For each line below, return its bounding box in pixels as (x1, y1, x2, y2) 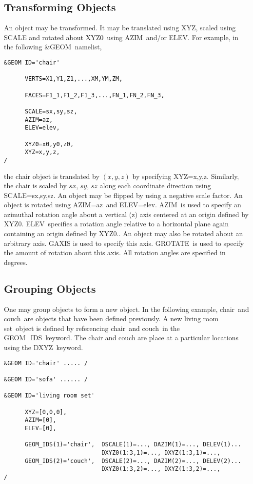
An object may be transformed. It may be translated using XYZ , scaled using (4, 22, 236, 33)
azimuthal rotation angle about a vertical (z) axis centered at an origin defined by (4, 209, 249, 219)
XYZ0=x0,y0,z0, (24, 140, 74, 148)
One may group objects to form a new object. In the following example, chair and (4, 304, 249, 314)
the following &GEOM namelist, (4, 42, 102, 52)
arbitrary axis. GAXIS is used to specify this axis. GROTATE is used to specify (4, 238, 244, 248)
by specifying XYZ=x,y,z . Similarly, (132, 171, 239, 181)
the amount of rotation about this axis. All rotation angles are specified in (4, 247, 226, 258)
